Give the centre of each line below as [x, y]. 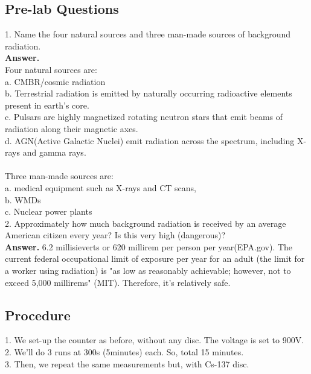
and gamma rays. [54, 152]
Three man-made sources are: [59, 176]
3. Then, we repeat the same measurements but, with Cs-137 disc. [127, 363]
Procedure [38, 315]
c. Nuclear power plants [49, 211]
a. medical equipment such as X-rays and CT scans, [101, 187]
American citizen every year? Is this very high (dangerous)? [115, 235]
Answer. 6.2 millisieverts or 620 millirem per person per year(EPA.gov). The [149, 246]
